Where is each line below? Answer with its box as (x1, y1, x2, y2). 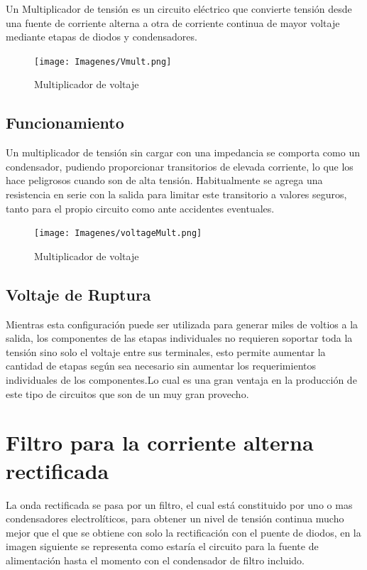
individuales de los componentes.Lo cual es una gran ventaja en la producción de (6, 372, 357, 387)
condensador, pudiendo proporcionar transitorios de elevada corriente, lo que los (6, 158, 354, 173)
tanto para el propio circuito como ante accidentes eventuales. (6, 200, 275, 215)
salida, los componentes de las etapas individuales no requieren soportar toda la (6, 330, 353, 345)
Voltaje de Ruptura (6, 283, 151, 305)
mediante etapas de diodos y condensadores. (6, 29, 197, 44)
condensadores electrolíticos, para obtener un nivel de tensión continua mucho (6, 511, 344, 526)
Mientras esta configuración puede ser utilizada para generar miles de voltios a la (6, 316, 358, 331)
